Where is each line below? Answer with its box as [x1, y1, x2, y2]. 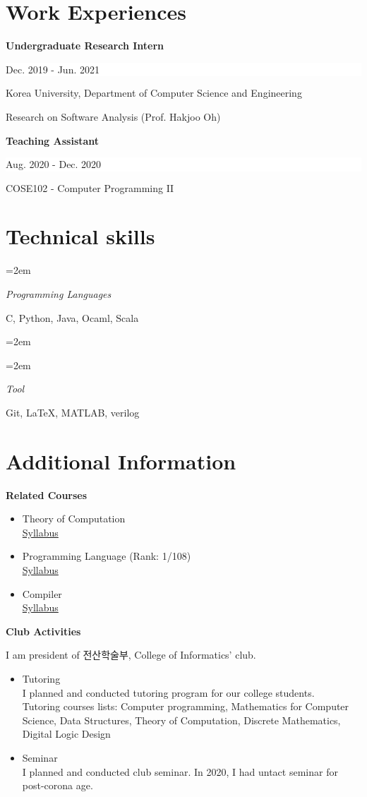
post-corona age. [22, 778, 93, 793]
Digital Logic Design [22, 726, 111, 741]
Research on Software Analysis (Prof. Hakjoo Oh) [6, 109, 221, 124]
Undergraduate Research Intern [6, 38, 164, 53]
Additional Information [6, 446, 236, 475]
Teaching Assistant [6, 133, 100, 148]
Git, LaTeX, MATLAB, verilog [6, 405, 140, 419]
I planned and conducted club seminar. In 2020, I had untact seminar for [22, 764, 338, 779]
